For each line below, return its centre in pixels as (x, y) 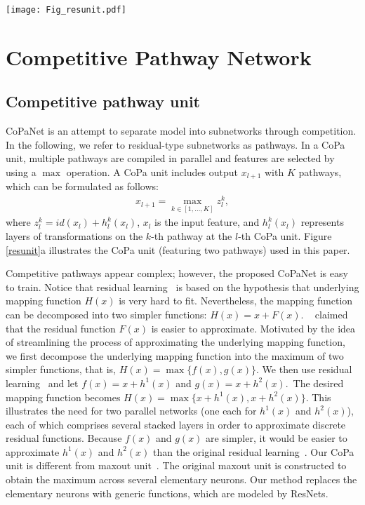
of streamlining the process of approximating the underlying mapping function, (175, 342)
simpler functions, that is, (61, 369)
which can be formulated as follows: (82, 186)
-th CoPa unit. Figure (285, 235)
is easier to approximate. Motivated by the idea (253, 328)
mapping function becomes (63, 397)
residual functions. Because (64, 438)
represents (322, 222)
